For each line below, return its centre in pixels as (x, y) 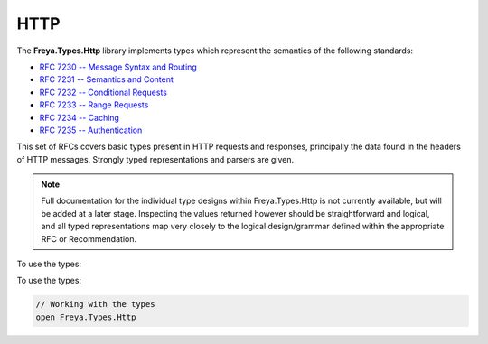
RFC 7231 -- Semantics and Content (106, 79)
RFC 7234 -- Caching (79, 117)
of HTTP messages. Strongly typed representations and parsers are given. (155, 159)
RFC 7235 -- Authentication (91, 130)
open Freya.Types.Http (86, 317)
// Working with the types (95, 304)
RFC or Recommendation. (89, 238)
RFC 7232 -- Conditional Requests (103, 92)
